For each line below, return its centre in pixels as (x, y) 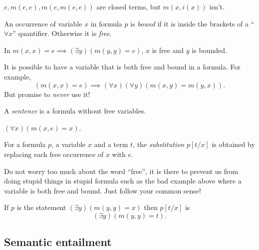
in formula (106, 23)
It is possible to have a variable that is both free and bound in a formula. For (122, 67)
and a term (111, 144)
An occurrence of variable (43, 23)
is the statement (41, 207)
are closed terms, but (129, 6)
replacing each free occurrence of (54, 154)
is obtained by (233, 144)
